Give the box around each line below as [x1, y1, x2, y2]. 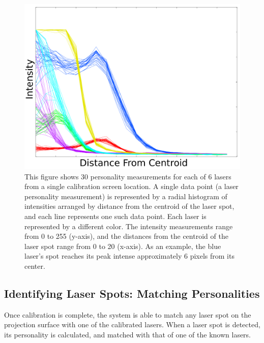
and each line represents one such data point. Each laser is [24, 211, 207, 221]
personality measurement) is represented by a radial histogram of [24, 191, 227, 201]
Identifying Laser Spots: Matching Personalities [4, 285, 260, 301]
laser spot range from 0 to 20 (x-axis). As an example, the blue [24, 240, 221, 251]
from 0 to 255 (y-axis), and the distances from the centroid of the [24, 231, 228, 241]
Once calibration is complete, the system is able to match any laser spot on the [4, 309, 251, 320]
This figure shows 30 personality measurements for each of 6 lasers [24, 171, 231, 181]
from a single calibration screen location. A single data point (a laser [24, 181, 239, 192]
